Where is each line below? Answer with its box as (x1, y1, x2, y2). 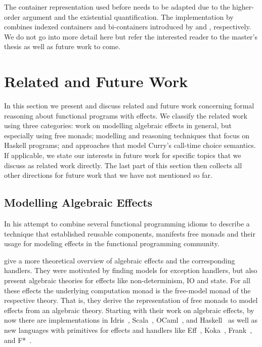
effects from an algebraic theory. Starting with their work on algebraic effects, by (4, 304, 254, 315)
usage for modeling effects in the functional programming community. (4, 238, 220, 249)
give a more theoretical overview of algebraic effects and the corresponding (4, 255, 235, 265)
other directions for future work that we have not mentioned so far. (4, 170, 212, 180)
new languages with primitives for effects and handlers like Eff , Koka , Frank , (4, 324, 252, 335)
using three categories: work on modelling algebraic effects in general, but (4, 120, 232, 131)
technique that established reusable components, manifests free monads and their (4, 228, 255, 239)
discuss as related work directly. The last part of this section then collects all (4, 160, 242, 170)
